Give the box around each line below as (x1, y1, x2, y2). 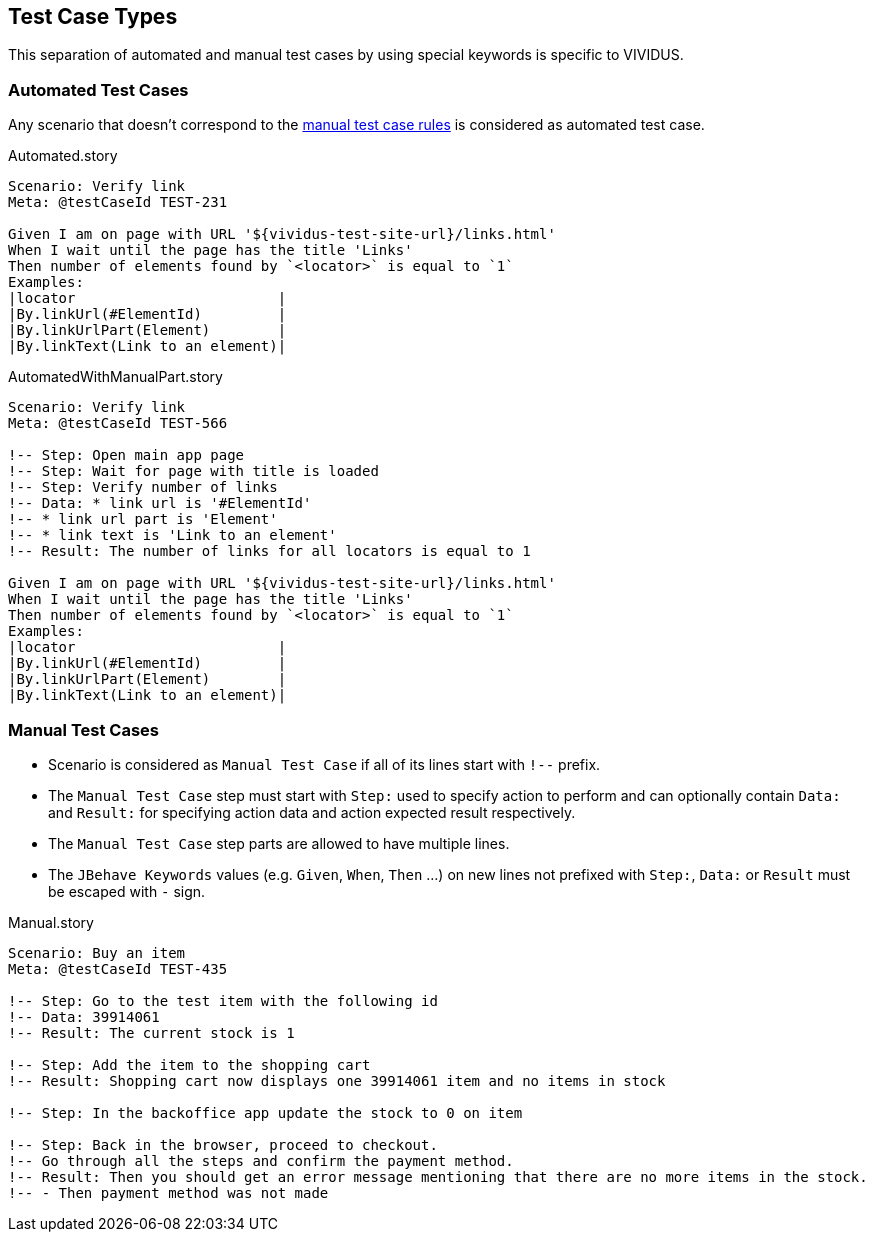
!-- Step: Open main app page (8, 447, 245, 464)
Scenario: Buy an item (8, 944, 186, 961)
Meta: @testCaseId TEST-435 (8, 960, 228, 977)
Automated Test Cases (8, 79, 189, 100)
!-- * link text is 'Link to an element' (8, 527, 337, 544)
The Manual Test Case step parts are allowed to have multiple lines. (48, 834, 510, 852)
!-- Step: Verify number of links (8, 479, 278, 496)
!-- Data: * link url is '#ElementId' (8, 495, 312, 512)
